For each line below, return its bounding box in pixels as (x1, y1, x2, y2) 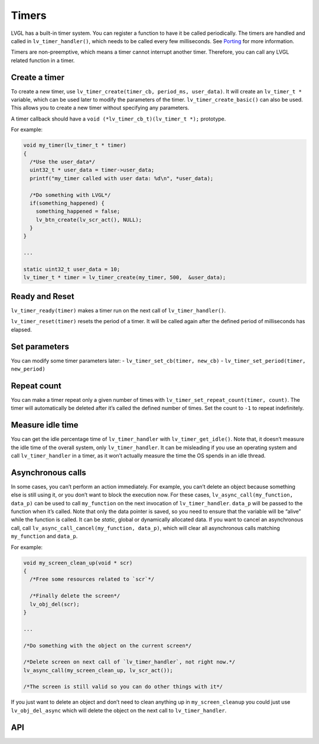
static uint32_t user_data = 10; (23, 266, 121, 273)
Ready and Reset (11, 291, 74, 301)
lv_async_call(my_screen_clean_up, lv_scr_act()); (23, 667, 174, 674)
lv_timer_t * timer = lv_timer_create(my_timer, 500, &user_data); (23, 274, 226, 281)
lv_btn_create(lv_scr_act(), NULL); (35, 216, 142, 223)
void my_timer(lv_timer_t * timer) (23, 142, 126, 149)
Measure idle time (11, 420, 79, 430)
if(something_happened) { (30, 200, 105, 206)
